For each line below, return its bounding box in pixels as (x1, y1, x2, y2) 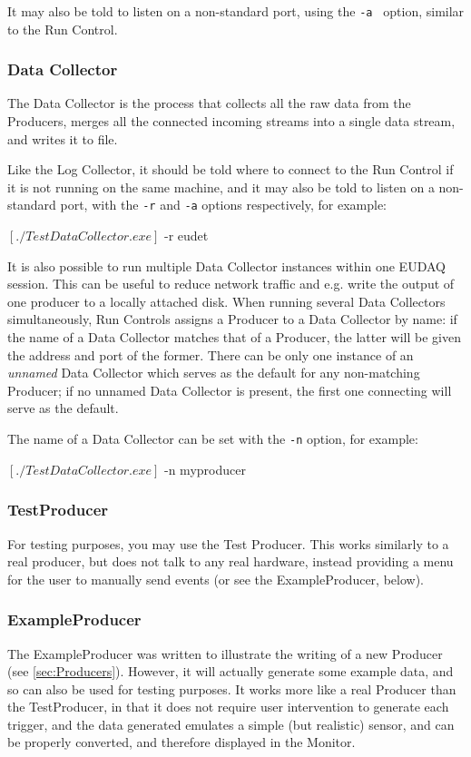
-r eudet (164, 226, 209, 245)
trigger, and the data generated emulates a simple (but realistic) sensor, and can (7, 714, 455, 733)
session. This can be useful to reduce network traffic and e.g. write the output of (7, 274, 455, 293)
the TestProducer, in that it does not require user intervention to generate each (7, 697, 449, 716)
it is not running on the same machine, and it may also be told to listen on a (7, 177, 435, 196)
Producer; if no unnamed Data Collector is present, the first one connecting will (7, 380, 452, 399)
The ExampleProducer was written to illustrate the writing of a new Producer (7, 644, 443, 663)
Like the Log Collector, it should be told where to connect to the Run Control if (7, 160, 454, 179)
